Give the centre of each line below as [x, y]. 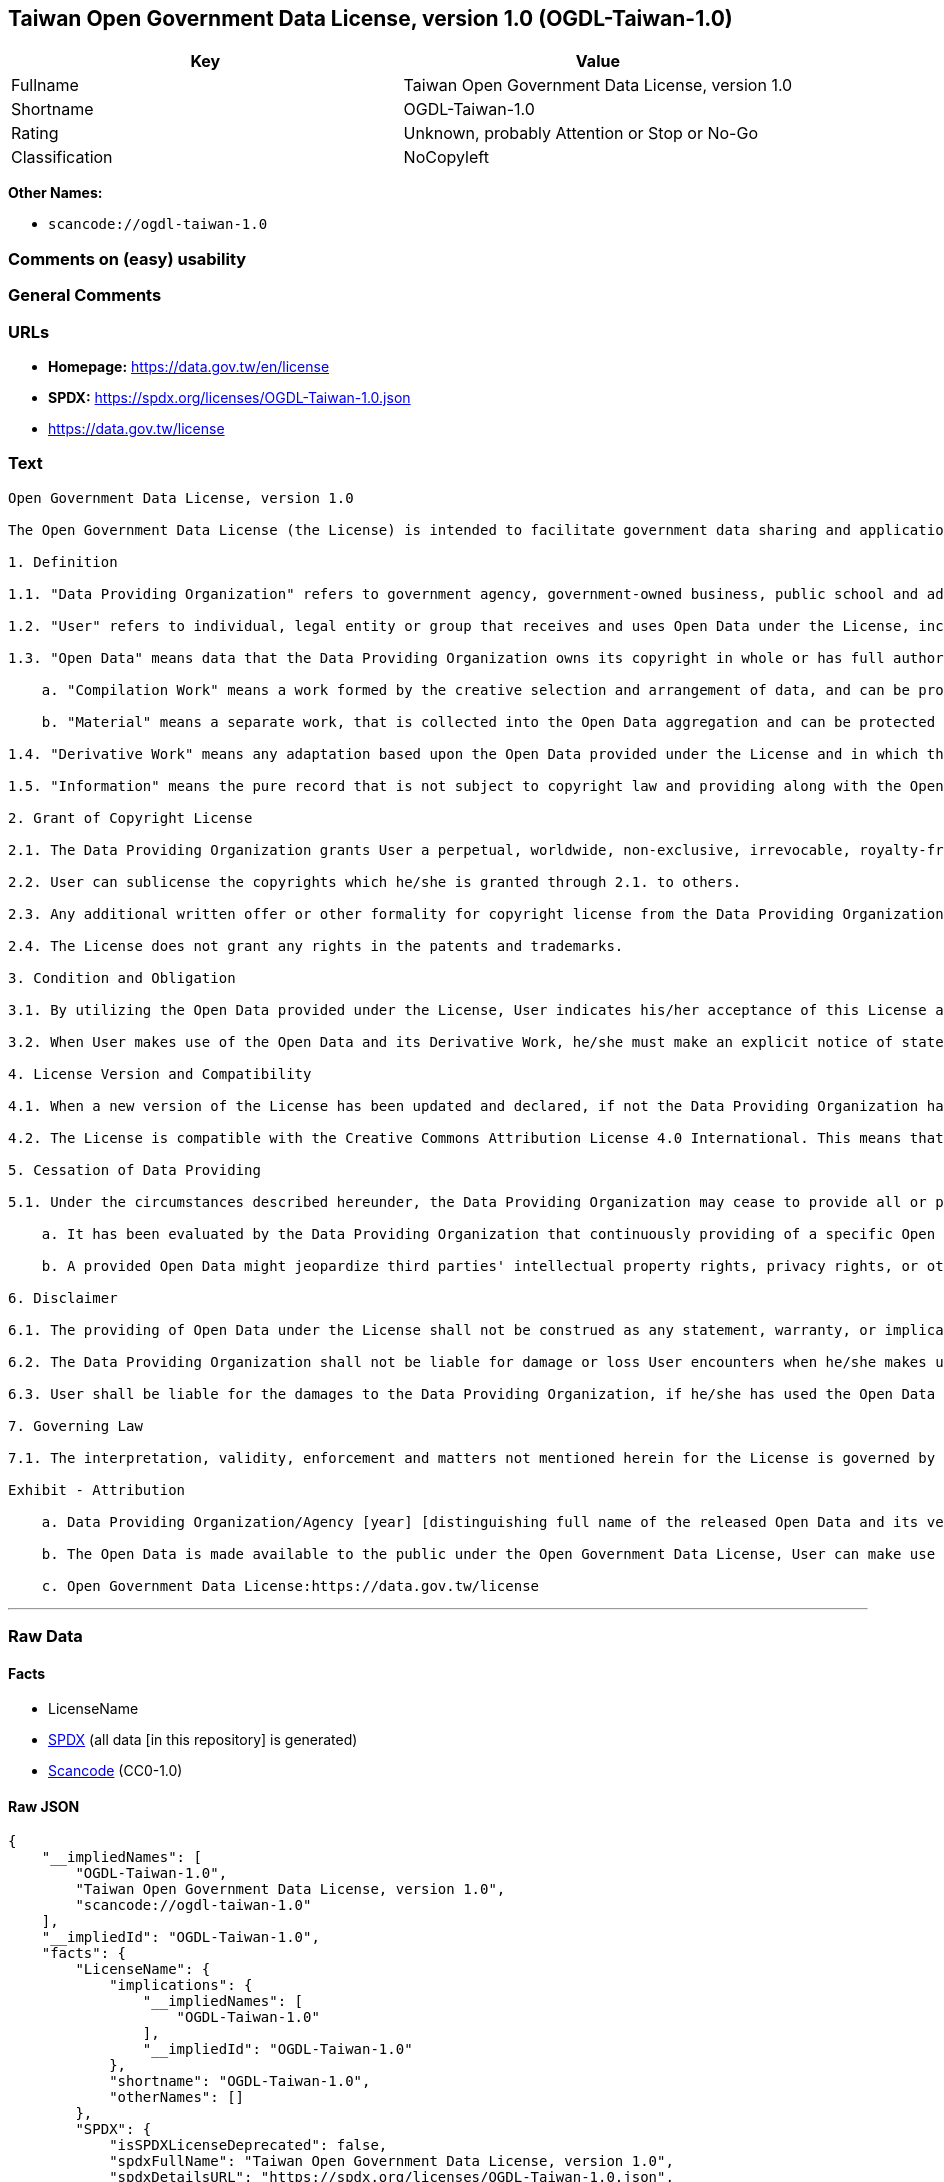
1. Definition [63, 561]
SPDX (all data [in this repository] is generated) [203, 1740]
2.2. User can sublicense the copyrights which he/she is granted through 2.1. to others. [375, 881]
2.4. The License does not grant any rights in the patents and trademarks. [316, 945]
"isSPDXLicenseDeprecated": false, [248, 2145]
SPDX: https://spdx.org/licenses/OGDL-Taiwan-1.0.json [229, 397]
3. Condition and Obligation [122, 977]
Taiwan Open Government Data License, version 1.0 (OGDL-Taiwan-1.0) [370, 18]
